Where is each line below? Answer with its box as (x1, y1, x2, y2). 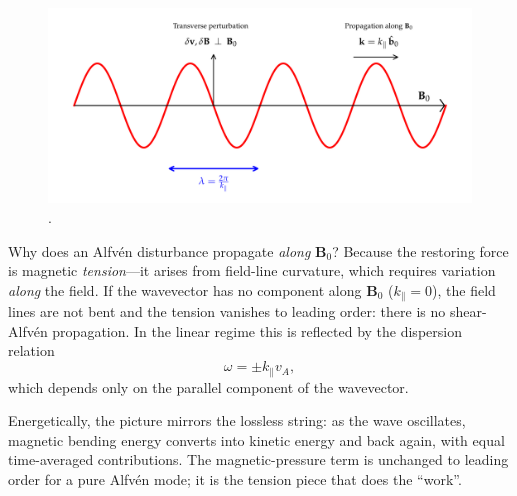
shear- (449, 301, 487, 322)
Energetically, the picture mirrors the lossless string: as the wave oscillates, (8, 410, 466, 431)
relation (8, 340, 55, 361)
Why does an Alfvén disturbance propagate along (8, 240, 311, 261)
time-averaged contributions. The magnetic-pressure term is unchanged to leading (8, 449, 509, 470)
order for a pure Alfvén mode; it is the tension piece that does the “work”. (8, 468, 462, 489)
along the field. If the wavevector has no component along (8, 279, 362, 300)
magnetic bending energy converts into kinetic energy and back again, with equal (8, 429, 505, 450)
